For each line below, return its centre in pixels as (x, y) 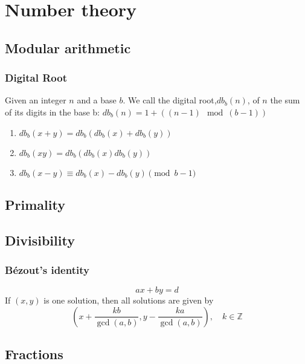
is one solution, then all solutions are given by (129, 300)
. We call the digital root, (170, 100)
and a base (97, 100)
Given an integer (36, 100)
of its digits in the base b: (52, 112)
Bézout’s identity (47, 270)
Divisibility (40, 240)
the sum (285, 100)
